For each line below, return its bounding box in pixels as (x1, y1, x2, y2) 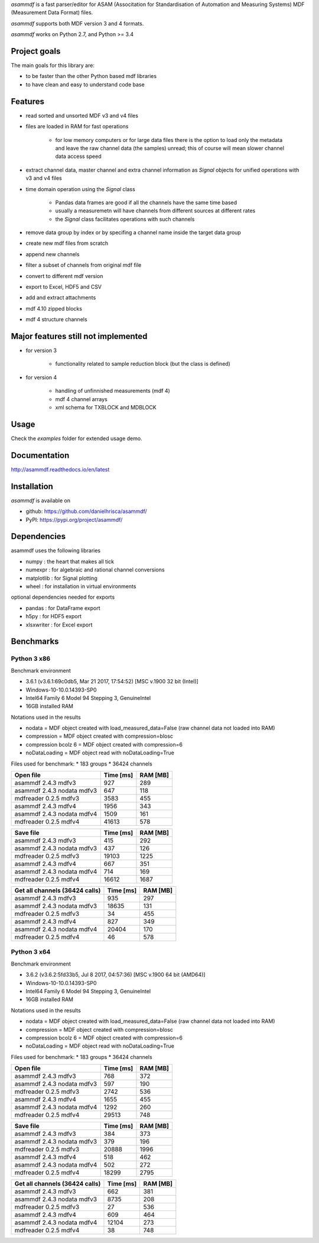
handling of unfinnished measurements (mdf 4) (55, 388, 171, 395)
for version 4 (25, 373, 57, 381)
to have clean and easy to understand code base (25, 80, 145, 88)
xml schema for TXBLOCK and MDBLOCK (55, 404, 157, 411)
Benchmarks (11, 637, 59, 647)
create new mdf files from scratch (25, 240, 109, 247)
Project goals (11, 46, 61, 56)
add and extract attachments (25, 294, 96, 301)
